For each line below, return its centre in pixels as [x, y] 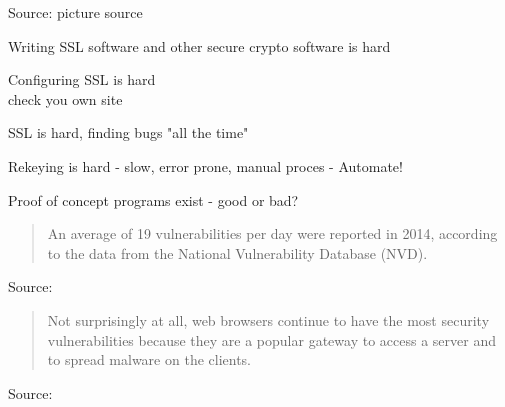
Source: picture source [75, 12]
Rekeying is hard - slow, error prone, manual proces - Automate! [205, 165]
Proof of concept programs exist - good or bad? [153, 199]
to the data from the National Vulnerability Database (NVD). [237, 252]
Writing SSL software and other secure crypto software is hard [199, 45]
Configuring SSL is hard [82, 79]
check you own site [65, 98]
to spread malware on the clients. [149, 359]
